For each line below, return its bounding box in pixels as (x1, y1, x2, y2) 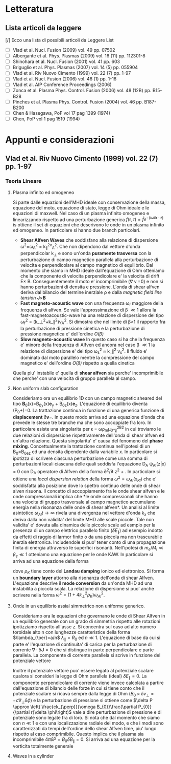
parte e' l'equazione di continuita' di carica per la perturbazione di (12, 641, 152, 647)
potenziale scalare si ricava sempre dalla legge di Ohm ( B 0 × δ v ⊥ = (12, 690, 154, 698)
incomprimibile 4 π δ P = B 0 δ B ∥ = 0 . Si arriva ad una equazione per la (12, 736, 155, 744)
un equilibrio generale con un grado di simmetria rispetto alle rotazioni (12, 618, 161, 625)
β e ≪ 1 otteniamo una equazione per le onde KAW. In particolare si (12, 551, 153, 559)
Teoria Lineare (5, 178, 42, 185)
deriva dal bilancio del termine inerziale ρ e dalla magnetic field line (20, 289, 162, 295)
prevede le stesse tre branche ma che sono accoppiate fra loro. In (12, 419, 152, 426)
